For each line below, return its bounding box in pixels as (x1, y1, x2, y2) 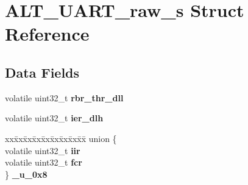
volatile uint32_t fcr (5, 156, 82, 169)
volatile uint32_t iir (5, 144, 80, 156)
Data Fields (5, 62, 80, 81)
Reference (5, 21, 90, 46)
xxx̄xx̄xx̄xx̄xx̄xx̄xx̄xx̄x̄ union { (5, 132, 117, 144)
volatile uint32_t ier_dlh (5, 112, 104, 124)
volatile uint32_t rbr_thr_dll (5, 91, 124, 104)
